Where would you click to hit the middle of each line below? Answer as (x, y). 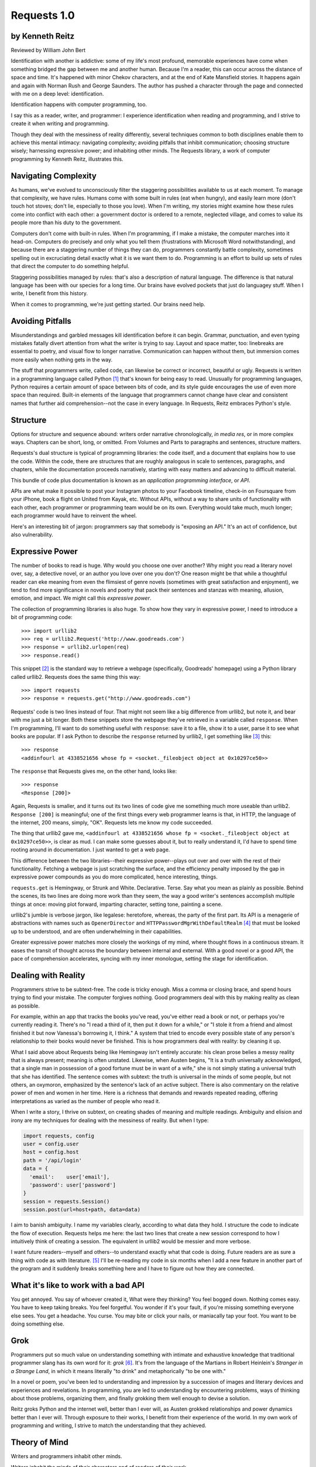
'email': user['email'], (70, 1177)
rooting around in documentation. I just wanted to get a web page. (90, 850)
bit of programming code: (42, 617)
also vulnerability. (32, 535)
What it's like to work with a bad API (78, 1285)
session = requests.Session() (66, 1201)
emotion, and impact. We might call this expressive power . (81, 598)
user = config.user (51, 1144)
